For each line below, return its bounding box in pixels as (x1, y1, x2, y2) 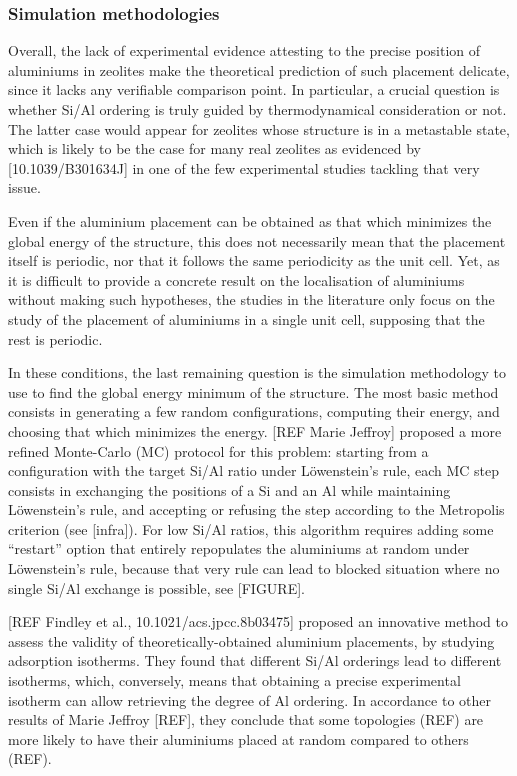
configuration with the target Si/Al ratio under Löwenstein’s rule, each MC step (8, 460, 500, 481)
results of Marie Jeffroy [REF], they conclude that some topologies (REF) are (8, 709, 484, 730)
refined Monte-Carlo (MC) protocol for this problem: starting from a (8, 440, 429, 461)
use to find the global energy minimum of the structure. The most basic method (8, 381, 499, 402)
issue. (8, 177, 41, 198)
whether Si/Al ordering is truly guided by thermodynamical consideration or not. (8, 99, 507, 119)
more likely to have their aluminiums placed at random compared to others (8, 728, 469, 749)
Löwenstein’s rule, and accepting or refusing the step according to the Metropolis (8, 499, 505, 520)
